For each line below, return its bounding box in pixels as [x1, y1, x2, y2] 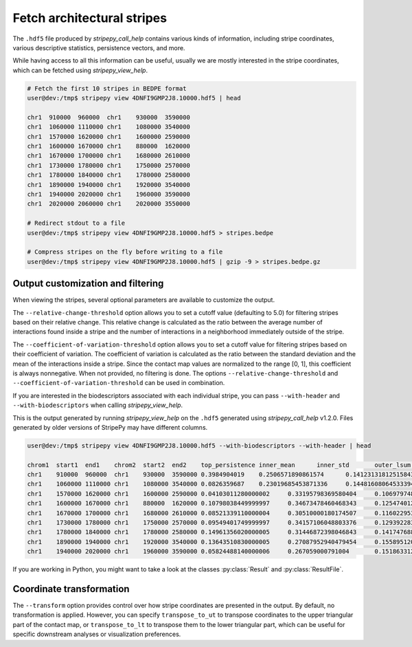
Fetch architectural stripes [12, 10, 168, 25]
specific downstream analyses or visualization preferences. [12, 630, 181, 639]
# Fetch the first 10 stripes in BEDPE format [27, 85, 187, 92]
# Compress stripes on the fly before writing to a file [27, 248, 223, 256]
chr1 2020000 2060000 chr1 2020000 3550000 [27, 200, 190, 208]
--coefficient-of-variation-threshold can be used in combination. [12, 379, 225, 387]
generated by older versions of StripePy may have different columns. [12, 423, 208, 431]
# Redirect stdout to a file [27, 219, 126, 227]
